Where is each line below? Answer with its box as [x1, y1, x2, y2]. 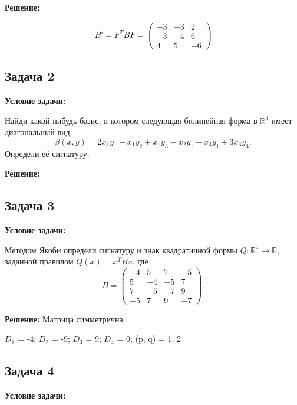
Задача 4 [5, 361, 55, 380]
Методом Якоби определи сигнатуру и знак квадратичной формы [5, 243, 237, 256]
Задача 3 [5, 196, 55, 214]
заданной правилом [5, 255, 74, 267]
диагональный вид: [5, 126, 72, 138]
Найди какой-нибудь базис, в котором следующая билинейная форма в [5, 114, 258, 126]
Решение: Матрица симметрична [5, 312, 123, 325]
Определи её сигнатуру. [5, 147, 90, 159]
